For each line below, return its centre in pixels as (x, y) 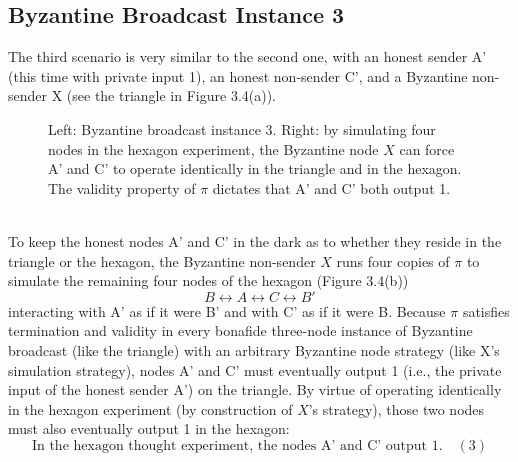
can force (427, 148)
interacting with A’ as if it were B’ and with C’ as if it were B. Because (227, 310)
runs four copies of (393, 260)
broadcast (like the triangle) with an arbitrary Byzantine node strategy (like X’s (254, 349)
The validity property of (122, 187)
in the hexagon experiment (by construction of (150, 408)
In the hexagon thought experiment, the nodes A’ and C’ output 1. (237, 445)
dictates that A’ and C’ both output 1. (331, 187)
